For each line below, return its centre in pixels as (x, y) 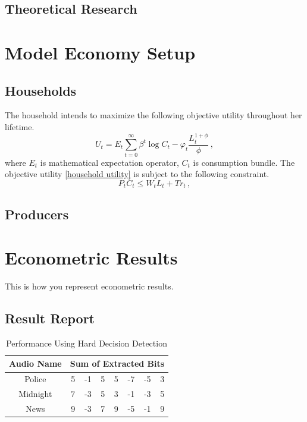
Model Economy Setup (100, 52)
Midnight (35, 394)
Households (41, 90)
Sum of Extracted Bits (117, 363)
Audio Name (35, 363)
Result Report (50, 318)
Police (35, 379)
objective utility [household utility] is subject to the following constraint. (137, 174)
